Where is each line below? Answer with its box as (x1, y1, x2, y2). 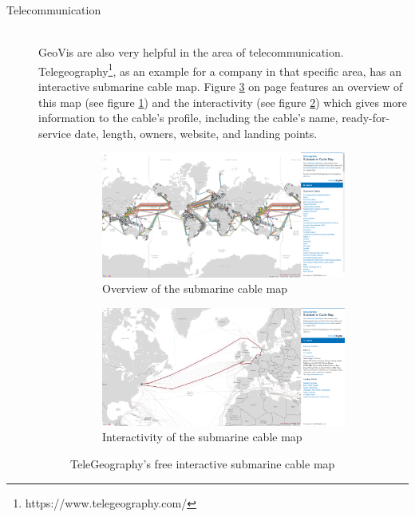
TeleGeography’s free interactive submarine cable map (70, 456, 335, 472)
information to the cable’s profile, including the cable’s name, (38, 109, 338, 126)
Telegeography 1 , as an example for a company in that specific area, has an (38, 60, 401, 79)
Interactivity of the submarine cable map (102, 428, 302, 445)
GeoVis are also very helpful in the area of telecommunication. (38, 44, 344, 61)
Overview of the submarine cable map (102, 280, 287, 297)
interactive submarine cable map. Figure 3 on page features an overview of (38, 78, 403, 95)
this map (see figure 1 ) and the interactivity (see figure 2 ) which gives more (38, 93, 408, 110)
